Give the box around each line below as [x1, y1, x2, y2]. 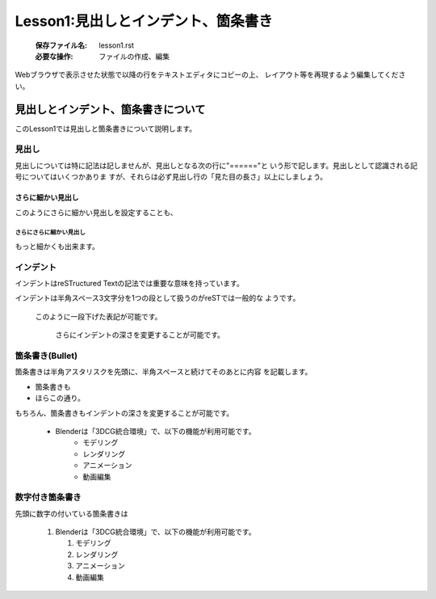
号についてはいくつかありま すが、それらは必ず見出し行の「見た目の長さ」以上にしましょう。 [15, 172, 328, 182]
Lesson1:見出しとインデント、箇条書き [15, 12, 274, 30]
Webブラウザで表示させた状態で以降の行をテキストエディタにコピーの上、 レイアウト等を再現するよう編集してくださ [15, 70, 406, 80]
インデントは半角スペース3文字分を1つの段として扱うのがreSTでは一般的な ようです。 [15, 293, 300, 303]
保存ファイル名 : [35, 40, 88, 50]
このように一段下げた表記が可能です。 [35, 311, 162, 321]
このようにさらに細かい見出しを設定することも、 [15, 207, 178, 217]
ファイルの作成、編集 [99, 51, 170, 61]
